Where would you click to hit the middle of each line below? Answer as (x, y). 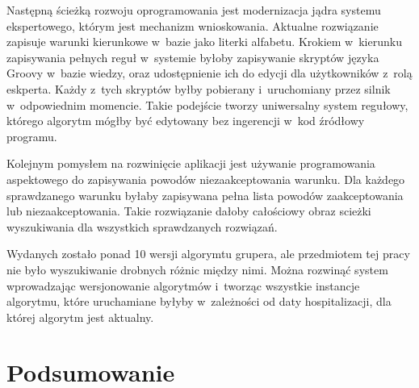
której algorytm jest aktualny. (80, 317)
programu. (32, 136)
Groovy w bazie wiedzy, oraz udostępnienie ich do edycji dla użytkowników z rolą (209, 73)
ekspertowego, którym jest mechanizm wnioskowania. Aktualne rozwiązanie (193, 25)
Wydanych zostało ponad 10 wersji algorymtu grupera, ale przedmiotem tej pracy (208, 254)
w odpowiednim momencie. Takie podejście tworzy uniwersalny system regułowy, (207, 104)
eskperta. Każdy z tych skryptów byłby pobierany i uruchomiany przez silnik (199, 88)
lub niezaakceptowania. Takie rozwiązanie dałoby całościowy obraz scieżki (189, 211)
